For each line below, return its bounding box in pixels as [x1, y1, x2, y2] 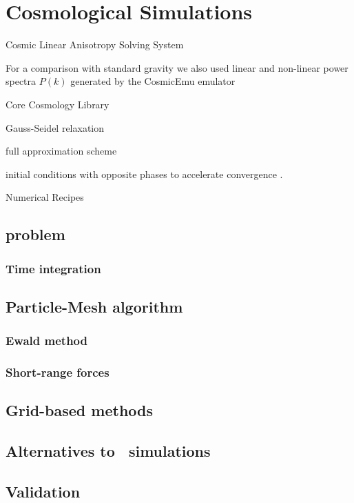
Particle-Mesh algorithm [6, 295, 183, 317]
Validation [6, 480, 81, 502]
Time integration [6, 259, 101, 277]
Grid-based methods [6, 400, 154, 421]
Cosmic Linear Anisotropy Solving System [6, 37, 184, 52]
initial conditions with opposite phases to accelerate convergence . [6, 166, 283, 181]
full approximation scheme [6, 144, 117, 158]
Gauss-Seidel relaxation [6, 120, 105, 135]
